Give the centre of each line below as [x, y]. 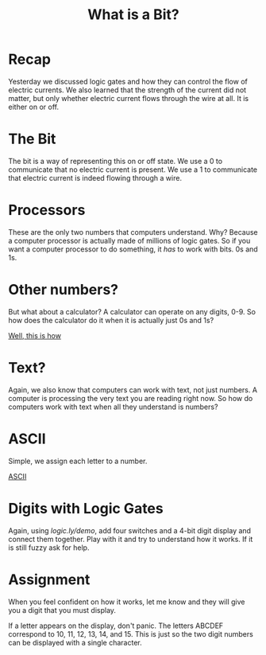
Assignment [49, 579]
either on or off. [34, 107]
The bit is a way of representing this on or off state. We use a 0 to [116, 161]
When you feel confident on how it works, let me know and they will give [127, 602]
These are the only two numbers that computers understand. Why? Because [133, 232]
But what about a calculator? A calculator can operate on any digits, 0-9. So [132, 311]
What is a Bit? [133, 15]
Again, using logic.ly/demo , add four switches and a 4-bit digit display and [130, 530]
